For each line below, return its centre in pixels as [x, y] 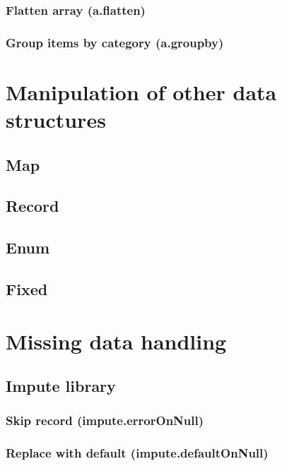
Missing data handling [116, 341]
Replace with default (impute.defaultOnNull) [137, 453]
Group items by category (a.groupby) [115, 42]
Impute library [61, 386]
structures [56, 120]
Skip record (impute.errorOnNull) [105, 420]
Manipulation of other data [141, 91]
